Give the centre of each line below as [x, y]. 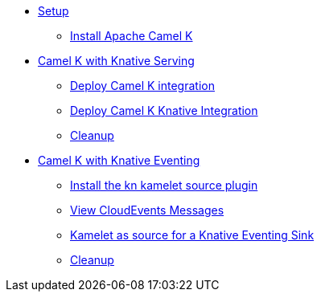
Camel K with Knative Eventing [119, 160]
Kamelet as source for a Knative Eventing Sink [192, 235]
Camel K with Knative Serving [116, 61]
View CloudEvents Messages [147, 210]
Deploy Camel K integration [142, 86]
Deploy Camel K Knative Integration [164, 110]
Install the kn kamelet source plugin [164, 185]
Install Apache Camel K [132, 36]
